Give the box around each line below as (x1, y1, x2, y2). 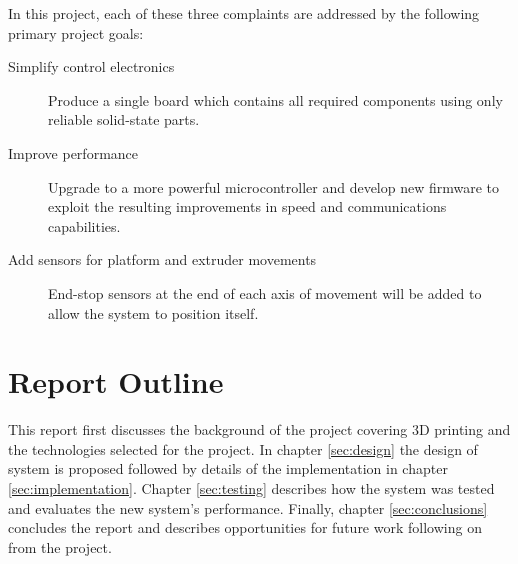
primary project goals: (8, 22, 144, 43)
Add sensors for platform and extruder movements (8, 249, 317, 270)
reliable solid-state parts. (48, 109, 200, 130)
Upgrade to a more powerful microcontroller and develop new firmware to (48, 176, 500, 197)
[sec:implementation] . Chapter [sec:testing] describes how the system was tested (8, 478, 495, 499)
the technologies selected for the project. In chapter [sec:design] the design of (8, 438, 478, 459)
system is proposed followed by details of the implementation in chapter (8, 458, 448, 479)
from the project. (8, 536, 112, 557)
